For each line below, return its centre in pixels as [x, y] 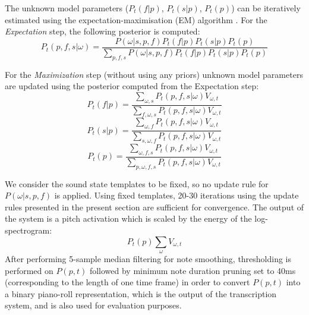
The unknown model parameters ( [67, 8]
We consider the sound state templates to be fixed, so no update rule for [137, 183]
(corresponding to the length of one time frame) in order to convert [127, 282]
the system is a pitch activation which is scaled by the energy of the [128, 218]
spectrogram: [29, 230]
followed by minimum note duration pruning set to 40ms [193, 270]
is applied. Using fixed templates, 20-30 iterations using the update [176, 195]
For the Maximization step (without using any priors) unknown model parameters [154, 74]
